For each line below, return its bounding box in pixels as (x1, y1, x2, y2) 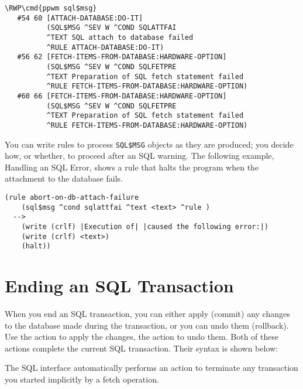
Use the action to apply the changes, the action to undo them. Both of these (5, 330, 279, 343)
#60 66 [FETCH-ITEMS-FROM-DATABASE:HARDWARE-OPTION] (17, 91, 227, 100)
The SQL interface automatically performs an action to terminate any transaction (5, 361, 298, 374)
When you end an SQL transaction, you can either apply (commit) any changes (5, 308, 290, 320)
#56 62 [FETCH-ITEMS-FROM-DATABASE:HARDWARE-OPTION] (17, 53, 227, 62)
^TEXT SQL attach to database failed (46, 33, 194, 42)
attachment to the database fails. (5, 172, 123, 185)
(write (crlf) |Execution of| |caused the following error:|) (21, 222, 269, 231)
